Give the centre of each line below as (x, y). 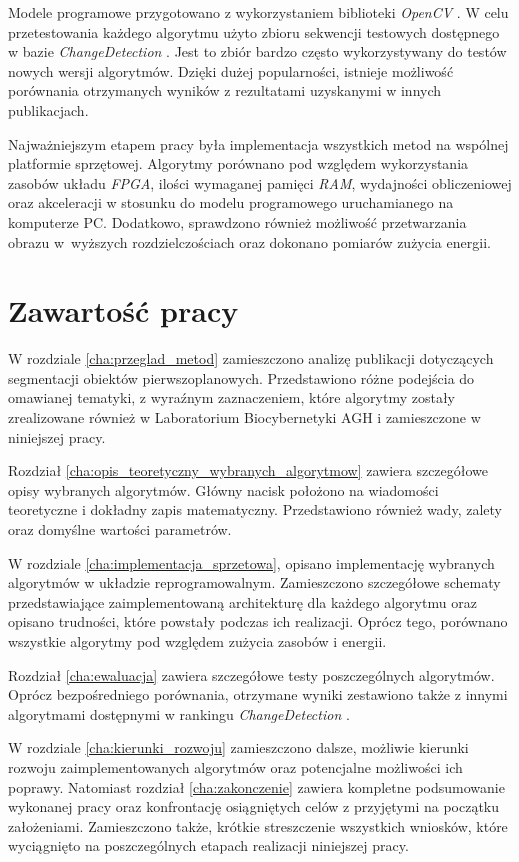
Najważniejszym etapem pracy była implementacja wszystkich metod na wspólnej (258, 143)
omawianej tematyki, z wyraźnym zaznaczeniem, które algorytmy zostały (232, 397)
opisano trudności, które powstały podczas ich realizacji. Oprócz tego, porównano (258, 621)
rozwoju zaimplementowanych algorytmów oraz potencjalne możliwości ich (235, 766)
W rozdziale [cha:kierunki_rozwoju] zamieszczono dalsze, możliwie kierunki (238, 747)
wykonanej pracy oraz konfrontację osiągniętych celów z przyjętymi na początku (254, 806)
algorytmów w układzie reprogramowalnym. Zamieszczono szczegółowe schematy (254, 582)
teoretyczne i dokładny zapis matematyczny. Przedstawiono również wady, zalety (255, 509)
